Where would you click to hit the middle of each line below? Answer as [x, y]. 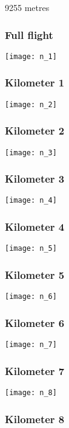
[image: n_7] [31, 345]
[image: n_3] [31, 153]
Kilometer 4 [35, 227]
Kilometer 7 [35, 370]
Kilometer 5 [35, 274]
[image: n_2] [31, 104]
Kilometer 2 [35, 131]
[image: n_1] [31, 56]
